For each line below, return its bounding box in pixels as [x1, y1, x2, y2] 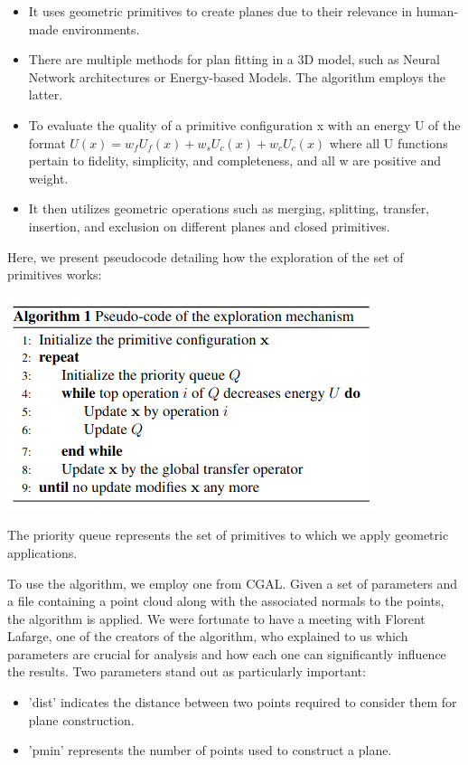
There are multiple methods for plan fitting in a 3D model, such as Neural [28, 50, 440, 69]
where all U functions [329, 133, 448, 152]
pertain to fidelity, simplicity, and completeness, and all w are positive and [28, 151, 441, 170]
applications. [7, 543, 78, 562]
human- [416, 2, 459, 20]
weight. [28, 168, 69, 187]
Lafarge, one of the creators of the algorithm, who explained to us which [7, 627, 408, 646]
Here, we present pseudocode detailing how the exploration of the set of [7, 247, 404, 266]
